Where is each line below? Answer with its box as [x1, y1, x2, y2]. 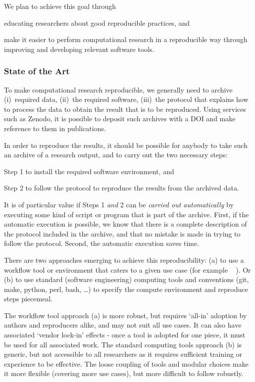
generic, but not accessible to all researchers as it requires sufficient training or [4, 349, 243, 359]
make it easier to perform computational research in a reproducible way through [4, 34, 248, 45]
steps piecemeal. [4, 293, 53, 304]
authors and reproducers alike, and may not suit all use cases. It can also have [4, 320, 242, 330]
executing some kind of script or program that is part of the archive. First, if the [4, 209, 249, 219]
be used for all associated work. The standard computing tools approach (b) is [4, 339, 242, 349]
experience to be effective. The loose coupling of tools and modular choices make [4, 358, 249, 369]
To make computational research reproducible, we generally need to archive [4, 84, 233, 95]
